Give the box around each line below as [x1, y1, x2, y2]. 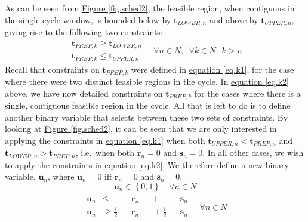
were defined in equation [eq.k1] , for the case [131, 63, 294, 75]
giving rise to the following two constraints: [5, 26, 163, 38]
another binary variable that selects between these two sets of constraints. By [5, 110, 288, 123]
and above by [209, 13, 258, 26]
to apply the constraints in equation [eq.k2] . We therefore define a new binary [5, 158, 289, 171]
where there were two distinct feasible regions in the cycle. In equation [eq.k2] [5, 75, 289, 88]
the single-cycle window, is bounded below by [5, 13, 171, 26]
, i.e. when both [75, 146, 135, 159]
